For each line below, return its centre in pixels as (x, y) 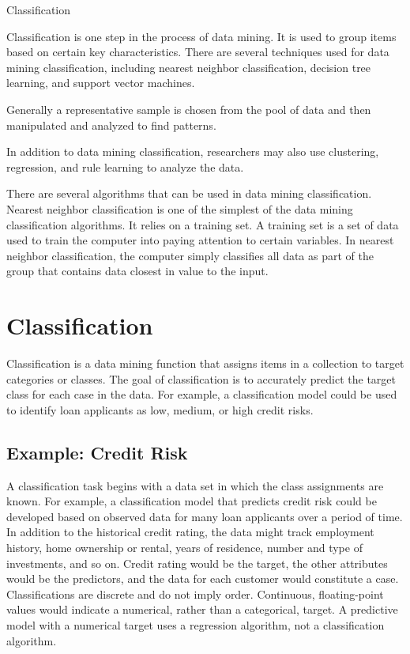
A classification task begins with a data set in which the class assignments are (195, 485)
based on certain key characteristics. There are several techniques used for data (198, 52)
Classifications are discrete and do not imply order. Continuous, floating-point (195, 594)
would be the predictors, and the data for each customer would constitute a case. (203, 578)
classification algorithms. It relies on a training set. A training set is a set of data (203, 224)
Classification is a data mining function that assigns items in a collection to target (205, 363)
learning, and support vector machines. (101, 83)
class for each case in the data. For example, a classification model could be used (202, 394)
